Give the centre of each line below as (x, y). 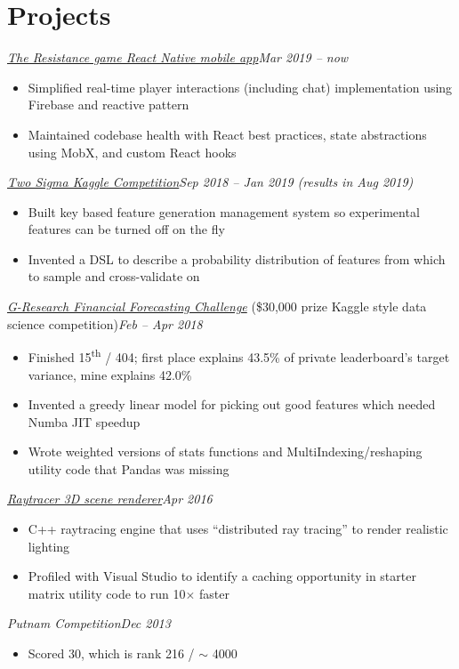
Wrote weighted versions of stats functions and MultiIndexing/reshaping (225, 451)
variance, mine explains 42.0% (110, 374)
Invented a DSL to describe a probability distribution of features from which (237, 258)
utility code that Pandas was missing (129, 468)
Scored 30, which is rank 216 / (111, 653)
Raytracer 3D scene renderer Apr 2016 (110, 499)
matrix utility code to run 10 (107, 593)
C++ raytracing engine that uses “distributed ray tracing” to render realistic (238, 529)
